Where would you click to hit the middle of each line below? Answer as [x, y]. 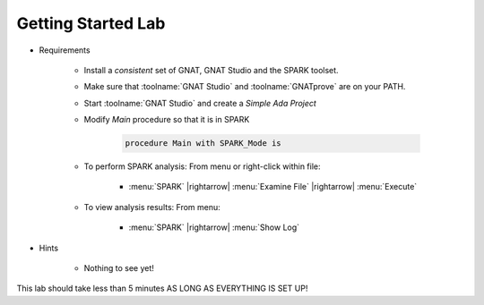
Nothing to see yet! [119, 268]
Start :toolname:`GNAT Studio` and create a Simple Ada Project [200, 103]
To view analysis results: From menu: [152, 207]
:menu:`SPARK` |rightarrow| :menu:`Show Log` [214, 227]
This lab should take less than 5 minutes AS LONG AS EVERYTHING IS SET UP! [162, 288]
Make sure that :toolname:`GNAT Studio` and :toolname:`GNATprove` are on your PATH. [245, 87]
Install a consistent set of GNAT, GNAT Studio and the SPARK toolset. [212, 70]
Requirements [65, 50]
